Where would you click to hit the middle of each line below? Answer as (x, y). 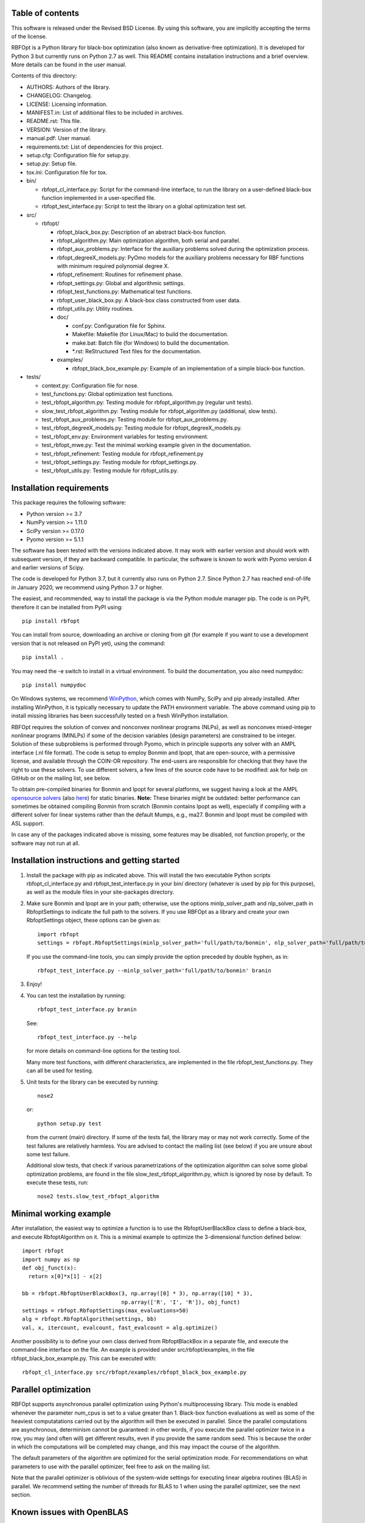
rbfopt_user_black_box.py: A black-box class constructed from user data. (149, 300)
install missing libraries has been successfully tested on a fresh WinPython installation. (120, 716)
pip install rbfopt (51, 621)
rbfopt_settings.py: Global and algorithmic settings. (121, 283)
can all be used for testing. (60, 1071)
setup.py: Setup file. (52, 164)
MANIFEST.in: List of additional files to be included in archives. (105, 113)
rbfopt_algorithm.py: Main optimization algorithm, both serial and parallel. (149, 240)
